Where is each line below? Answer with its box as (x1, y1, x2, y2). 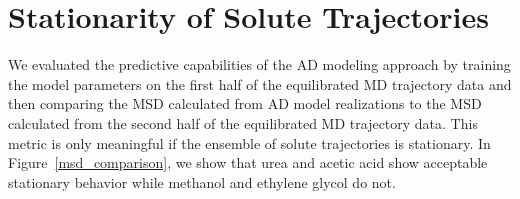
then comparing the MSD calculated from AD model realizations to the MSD (8, 93, 482, 114)
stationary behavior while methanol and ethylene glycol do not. (8, 171, 396, 192)
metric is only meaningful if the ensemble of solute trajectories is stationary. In (8, 132, 491, 153)
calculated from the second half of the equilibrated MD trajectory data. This (8, 112, 478, 133)
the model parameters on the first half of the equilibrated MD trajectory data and (8, 73, 512, 94)
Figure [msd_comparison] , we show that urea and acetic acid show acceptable (8, 152, 488, 173)
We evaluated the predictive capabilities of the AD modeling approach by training (8, 54, 511, 75)
